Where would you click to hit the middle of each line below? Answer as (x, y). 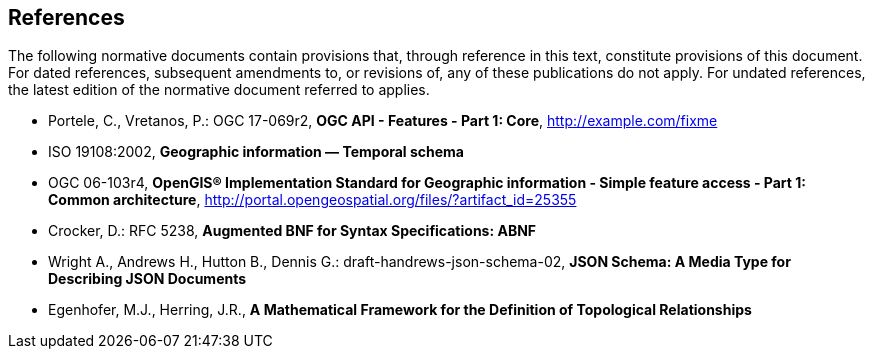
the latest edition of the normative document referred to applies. (219, 90)
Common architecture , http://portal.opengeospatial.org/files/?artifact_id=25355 (312, 200)
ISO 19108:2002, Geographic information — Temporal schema (256, 152)
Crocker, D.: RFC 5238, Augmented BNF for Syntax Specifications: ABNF (292, 231)
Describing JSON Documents (147, 279)
